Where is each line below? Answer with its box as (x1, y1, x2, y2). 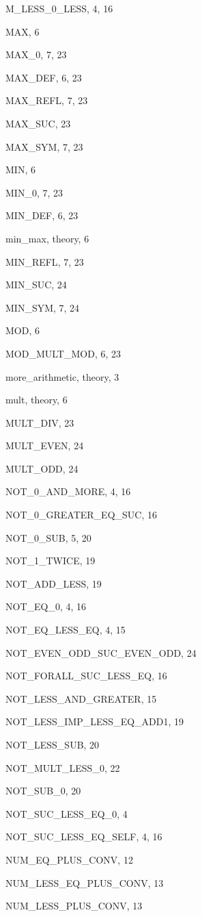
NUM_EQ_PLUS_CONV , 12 (5, 852, 133, 866)
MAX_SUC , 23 (5, 116, 71, 130)
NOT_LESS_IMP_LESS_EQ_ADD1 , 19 (5, 714, 184, 729)
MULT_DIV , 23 (5, 415, 74, 429)
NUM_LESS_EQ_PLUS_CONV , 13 (5, 875, 164, 890)
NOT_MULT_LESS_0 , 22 (5, 760, 120, 775)
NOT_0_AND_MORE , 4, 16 (5, 484, 131, 499)
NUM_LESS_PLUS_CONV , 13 (5, 899, 143, 913)
